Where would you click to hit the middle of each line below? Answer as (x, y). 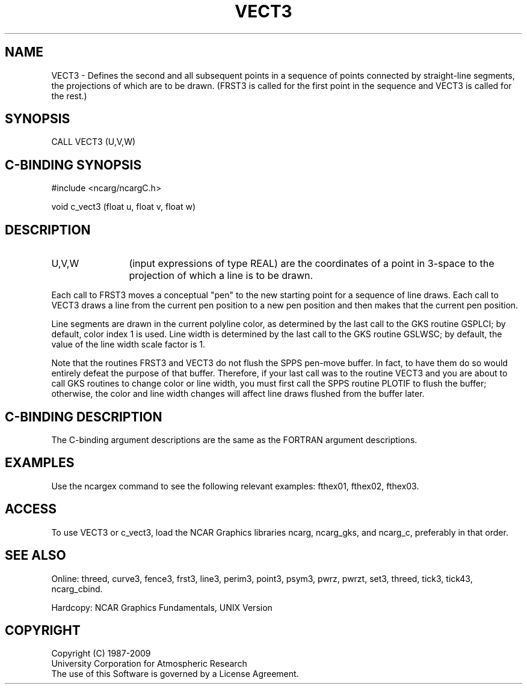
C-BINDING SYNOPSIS (73, 165)
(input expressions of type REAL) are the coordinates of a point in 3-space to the (312, 264)
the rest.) (69, 96)
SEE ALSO (35, 556)
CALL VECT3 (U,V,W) (94, 142)
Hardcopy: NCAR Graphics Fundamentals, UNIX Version (162, 607)
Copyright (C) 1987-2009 (101, 654)
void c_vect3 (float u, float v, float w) (124, 207)
